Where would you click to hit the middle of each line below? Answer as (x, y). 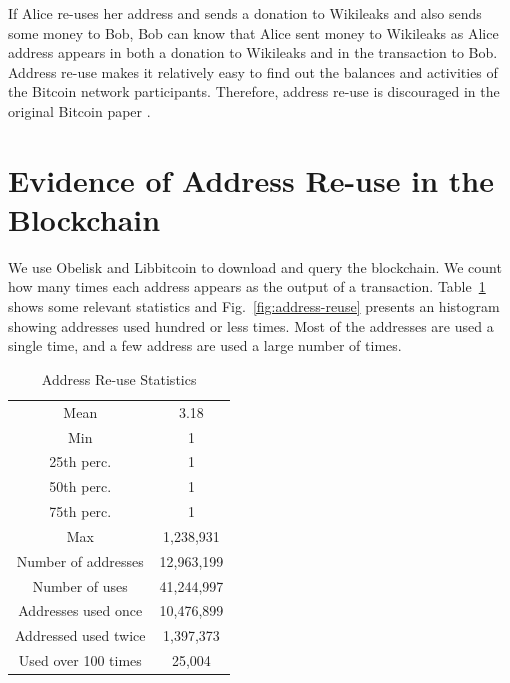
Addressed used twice (80, 635)
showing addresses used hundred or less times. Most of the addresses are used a (251, 325)
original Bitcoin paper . (79, 110)
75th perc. (80, 511)
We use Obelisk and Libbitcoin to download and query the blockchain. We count (255, 266)
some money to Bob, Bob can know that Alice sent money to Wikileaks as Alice (253, 32)
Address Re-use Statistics (119, 378)
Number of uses (80, 585)
